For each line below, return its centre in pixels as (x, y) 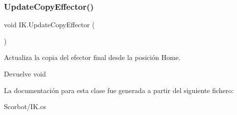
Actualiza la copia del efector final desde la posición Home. (92, 57)
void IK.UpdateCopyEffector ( (49, 25)
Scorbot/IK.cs (25, 106)
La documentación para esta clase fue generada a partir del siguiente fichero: (119, 90)
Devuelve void (25, 74)
